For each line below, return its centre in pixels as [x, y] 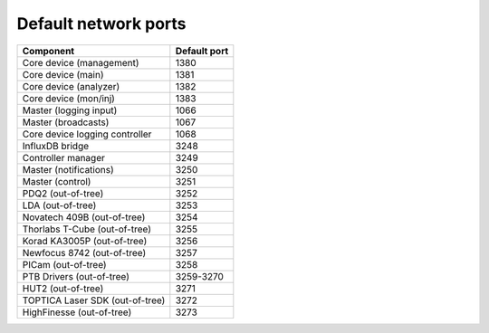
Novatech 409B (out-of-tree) [84, 217]
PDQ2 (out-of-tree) [63, 193]
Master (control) [57, 181]
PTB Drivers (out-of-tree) [76, 276]
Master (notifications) [68, 169]
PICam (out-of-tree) [65, 264]
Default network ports [101, 24]
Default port [202, 51]
